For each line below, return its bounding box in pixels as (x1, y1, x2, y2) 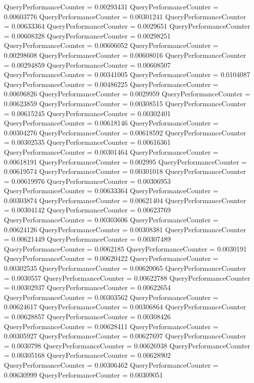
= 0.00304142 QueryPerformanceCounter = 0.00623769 (4, 205, 171, 215)
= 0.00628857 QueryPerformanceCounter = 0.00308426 (4, 311, 171, 321)
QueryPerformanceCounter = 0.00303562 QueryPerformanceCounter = (4, 292, 218, 302)
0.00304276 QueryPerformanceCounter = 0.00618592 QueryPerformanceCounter (4, 127, 246, 137)
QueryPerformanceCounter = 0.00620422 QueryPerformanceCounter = (4, 253, 218, 263)
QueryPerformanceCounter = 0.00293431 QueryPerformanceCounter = (4, 1, 218, 11)
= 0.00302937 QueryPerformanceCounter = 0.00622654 (4, 282, 171, 293)
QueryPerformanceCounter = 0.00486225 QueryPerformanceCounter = (4, 79, 218, 89)
